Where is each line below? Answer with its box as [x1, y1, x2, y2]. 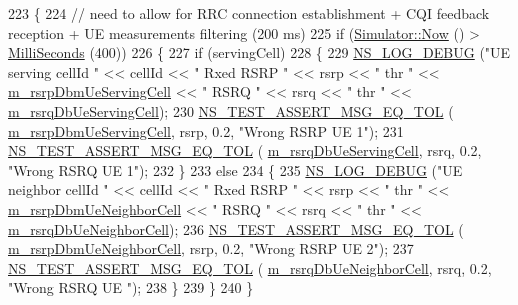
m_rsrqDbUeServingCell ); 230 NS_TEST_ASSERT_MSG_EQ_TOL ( [8, 100, 454, 121]
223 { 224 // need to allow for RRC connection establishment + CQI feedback [8, 3, 490, 23]
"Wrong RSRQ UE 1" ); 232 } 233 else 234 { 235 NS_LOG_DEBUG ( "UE [8, 159, 463, 180]
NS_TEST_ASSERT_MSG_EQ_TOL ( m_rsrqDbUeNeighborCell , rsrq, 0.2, [8, 257, 492, 278]
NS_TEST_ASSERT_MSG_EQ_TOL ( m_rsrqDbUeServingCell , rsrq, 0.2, [8, 140, 482, 161]
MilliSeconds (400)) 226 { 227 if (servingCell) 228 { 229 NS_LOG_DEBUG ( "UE [8, 42, 511, 63]
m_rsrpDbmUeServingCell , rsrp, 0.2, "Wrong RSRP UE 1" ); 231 [8, 120, 404, 141]
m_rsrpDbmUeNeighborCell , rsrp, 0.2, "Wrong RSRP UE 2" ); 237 [8, 238, 414, 259]
